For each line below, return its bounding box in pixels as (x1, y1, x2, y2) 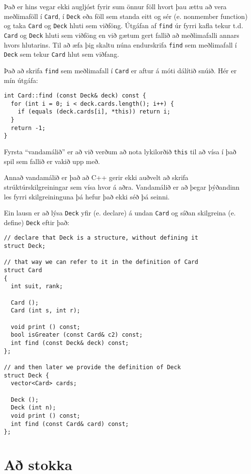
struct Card (4, 267, 42, 274)
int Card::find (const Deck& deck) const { (4, 92, 146, 99)
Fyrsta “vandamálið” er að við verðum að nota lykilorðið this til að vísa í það (4, 147, 236, 157)
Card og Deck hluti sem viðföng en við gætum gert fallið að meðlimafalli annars (4, 30, 239, 40)
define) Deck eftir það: (4, 217, 69, 227)
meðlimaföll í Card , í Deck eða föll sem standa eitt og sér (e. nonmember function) (4, 11, 248, 21)
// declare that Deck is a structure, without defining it (4, 234, 198, 242)
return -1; (11, 124, 46, 131)
